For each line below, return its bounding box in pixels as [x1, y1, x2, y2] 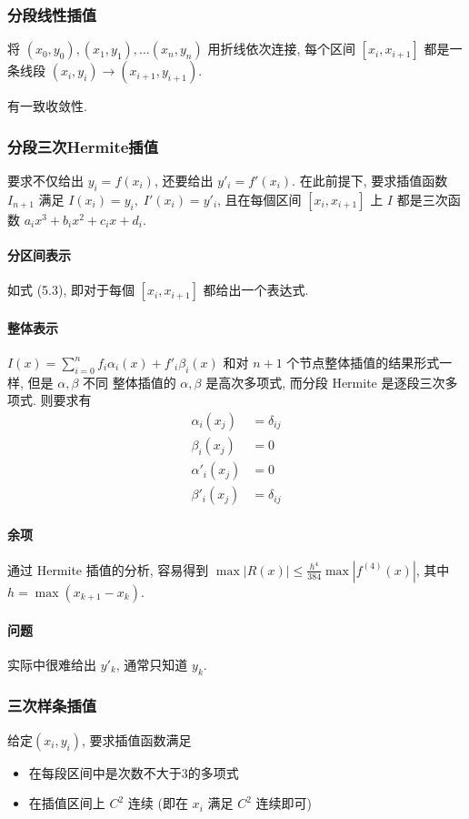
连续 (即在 [127, 794, 188, 813]
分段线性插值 [7, 3, 97, 25]
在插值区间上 [28, 794, 105, 813]
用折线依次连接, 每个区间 [207, 39, 355, 58]
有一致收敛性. [7, 96, 87, 116]
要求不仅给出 [7, 171, 84, 190]
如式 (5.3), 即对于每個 [7, 280, 135, 299]
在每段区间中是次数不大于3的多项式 [28, 763, 239, 782]
